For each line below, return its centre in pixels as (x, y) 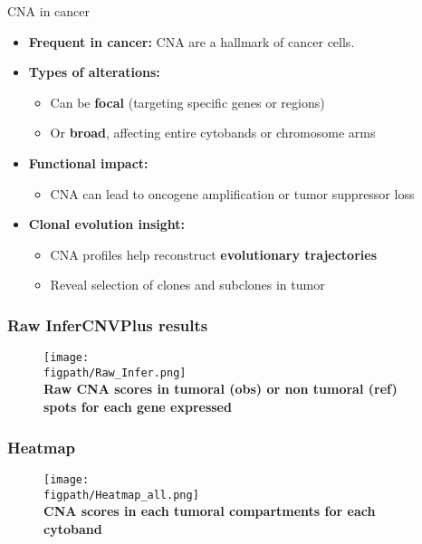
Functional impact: (88, 162)
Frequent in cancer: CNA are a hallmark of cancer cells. (192, 41)
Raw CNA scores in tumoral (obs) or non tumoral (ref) (221, 389)
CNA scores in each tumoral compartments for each (210, 511)
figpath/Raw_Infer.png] (115, 372)
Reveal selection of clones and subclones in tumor (187, 285)
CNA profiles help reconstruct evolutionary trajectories (214, 254)
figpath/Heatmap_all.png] (121, 495)
